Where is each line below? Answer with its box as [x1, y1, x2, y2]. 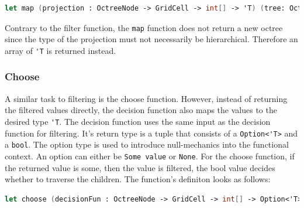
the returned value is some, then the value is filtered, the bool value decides [5, 161, 275, 173]
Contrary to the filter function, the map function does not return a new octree [5, 21, 283, 33]
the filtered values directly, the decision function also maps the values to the [5, 104, 277, 116]
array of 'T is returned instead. [5, 44, 116, 56]
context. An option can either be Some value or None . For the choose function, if [5, 149, 295, 162]
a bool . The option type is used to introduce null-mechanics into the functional [5, 138, 289, 151]
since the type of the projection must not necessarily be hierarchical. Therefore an [5, 33, 298, 45]
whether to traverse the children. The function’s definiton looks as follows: [5, 173, 271, 185]
